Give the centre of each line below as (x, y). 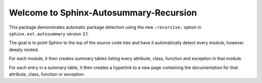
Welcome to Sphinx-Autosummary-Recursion (103, 13)
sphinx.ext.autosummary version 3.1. (49, 33)
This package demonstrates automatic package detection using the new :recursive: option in (105, 27)
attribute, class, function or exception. (47, 74)
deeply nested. (24, 50)
